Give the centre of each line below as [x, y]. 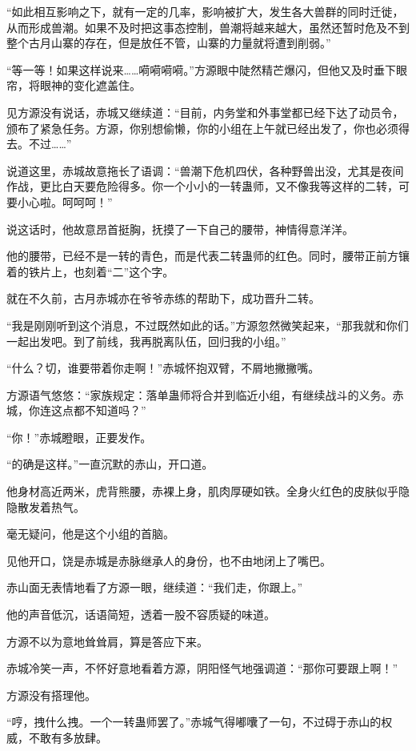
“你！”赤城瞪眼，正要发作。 [79, 437]
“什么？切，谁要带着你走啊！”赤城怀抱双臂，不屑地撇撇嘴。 [163, 368]
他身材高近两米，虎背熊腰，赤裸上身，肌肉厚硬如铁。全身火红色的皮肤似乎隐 [208, 491]
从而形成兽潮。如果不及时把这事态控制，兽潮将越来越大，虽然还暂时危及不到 [208, 27]
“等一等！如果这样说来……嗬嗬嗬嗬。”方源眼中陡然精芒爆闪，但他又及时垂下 [201, 69]
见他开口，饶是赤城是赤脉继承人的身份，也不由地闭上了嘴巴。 [169, 560]
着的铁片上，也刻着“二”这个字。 [90, 271]
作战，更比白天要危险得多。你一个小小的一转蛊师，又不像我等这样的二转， [202, 186]
